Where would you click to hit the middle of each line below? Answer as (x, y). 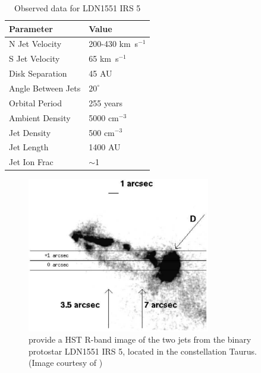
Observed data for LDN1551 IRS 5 (78, 8)
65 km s (104, 59)
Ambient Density (40, 117)
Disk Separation (38, 73)
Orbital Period (35, 102)
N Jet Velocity (35, 44)
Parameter (31, 28)
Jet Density (30, 132)
